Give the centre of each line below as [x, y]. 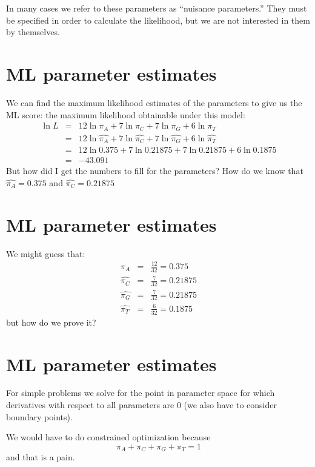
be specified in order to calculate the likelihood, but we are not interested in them [158, 20]
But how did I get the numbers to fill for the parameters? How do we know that [155, 171]
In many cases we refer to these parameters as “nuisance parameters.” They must [157, 8]
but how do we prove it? [51, 322]
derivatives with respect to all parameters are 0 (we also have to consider [141, 405]
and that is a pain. [41, 457]
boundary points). [39, 416]
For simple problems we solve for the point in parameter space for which [141, 393]
